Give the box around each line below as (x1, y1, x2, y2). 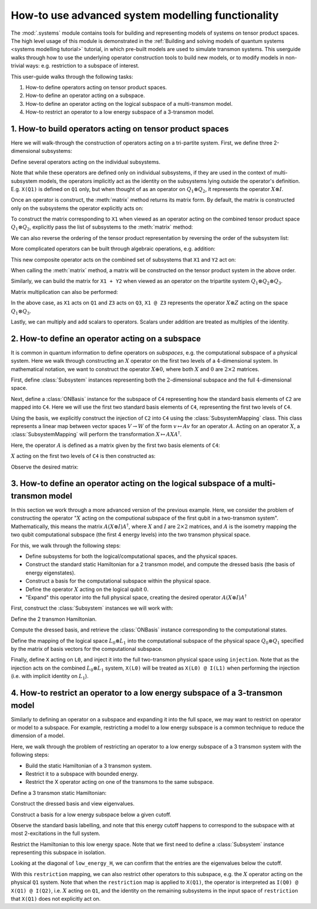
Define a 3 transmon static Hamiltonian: (11, 789, 107, 796)
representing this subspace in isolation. (11, 849, 106, 856)
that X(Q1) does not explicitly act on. (11, 895, 101, 903)
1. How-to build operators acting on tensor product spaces (11, 123, 229, 133)
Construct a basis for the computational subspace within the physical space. (25, 577, 211, 584)
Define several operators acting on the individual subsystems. (11, 158, 161, 165)
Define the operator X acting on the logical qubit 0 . (25, 586, 149, 593)
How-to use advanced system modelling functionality (11, 9, 279, 22)
